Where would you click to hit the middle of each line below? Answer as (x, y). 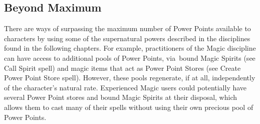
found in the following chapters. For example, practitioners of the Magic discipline (130, 48)
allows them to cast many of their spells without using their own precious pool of (129, 107)
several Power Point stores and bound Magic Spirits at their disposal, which (121, 97)
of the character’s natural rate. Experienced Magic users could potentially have (125, 87)
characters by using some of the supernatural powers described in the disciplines (127, 38)
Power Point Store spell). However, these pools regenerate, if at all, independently (130, 78)
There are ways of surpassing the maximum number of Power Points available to (127, 28)
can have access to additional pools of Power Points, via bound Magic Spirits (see (130, 57)
